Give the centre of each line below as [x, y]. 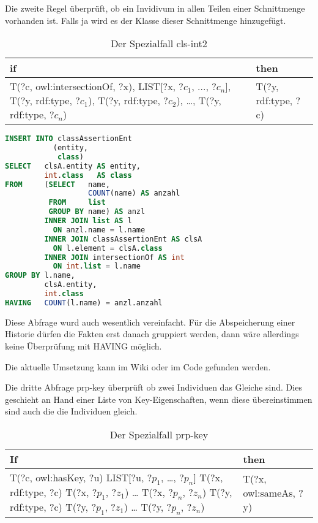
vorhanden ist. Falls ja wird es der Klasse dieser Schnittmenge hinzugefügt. [146, 20]
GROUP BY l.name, [40, 276]
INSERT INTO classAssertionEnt [68, 139]
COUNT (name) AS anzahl [134, 193]
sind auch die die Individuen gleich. [71, 411]
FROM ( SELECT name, [57, 184]
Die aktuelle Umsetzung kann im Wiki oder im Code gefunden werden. [138, 366]
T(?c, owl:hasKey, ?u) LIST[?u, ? [81, 477]
